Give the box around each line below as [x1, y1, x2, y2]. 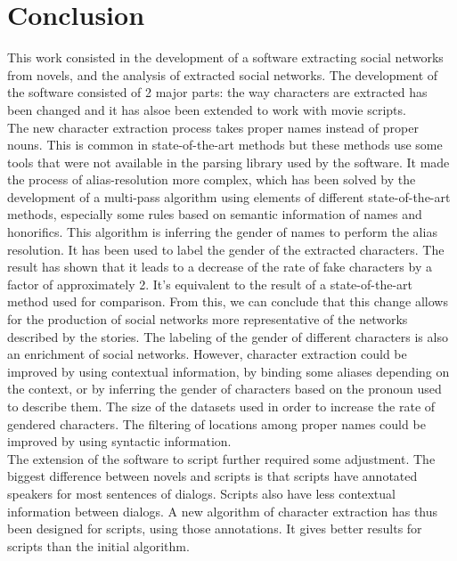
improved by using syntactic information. [7, 432, 232, 451]
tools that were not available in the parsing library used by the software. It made [7, 152, 450, 171]
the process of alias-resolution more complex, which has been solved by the [7, 170, 416, 189]
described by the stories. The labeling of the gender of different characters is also [7, 327, 448, 346]
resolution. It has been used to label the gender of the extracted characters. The [7, 240, 445, 258]
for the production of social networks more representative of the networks [7, 310, 408, 329]
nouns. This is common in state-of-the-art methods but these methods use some [7, 135, 443, 154]
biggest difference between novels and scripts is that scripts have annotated [7, 467, 418, 485]
